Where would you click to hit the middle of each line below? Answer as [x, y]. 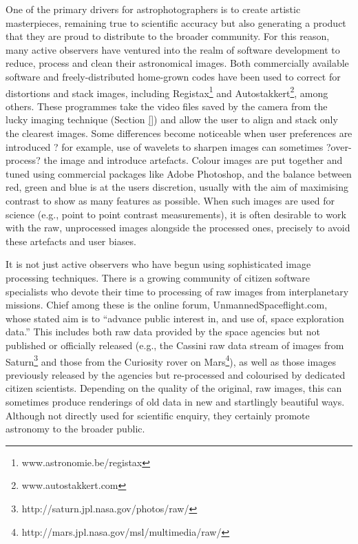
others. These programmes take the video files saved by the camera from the [167, 106]
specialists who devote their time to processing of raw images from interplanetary [177, 291]
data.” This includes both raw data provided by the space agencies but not [163, 332]
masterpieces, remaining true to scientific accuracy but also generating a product [176, 22]
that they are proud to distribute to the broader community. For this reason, [168, 36]
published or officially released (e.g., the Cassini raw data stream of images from [175, 345]
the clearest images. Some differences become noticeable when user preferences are [179, 133]
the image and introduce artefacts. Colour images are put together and [193, 160]
